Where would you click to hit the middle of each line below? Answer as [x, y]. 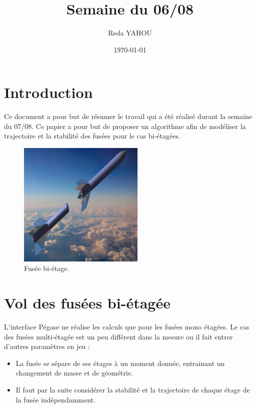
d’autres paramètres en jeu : [47, 346]
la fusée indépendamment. [55, 399]
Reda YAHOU [130, 33]
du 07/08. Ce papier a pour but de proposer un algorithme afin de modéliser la [125, 126]
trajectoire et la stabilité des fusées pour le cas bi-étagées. [92, 136]
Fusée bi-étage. [47, 268]
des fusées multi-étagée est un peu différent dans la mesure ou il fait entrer [118, 336]
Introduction [48, 92]
